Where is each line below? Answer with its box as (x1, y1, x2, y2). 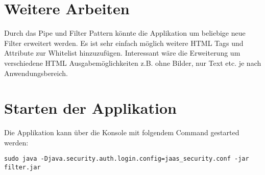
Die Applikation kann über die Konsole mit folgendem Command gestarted (4, 127, 239, 138)
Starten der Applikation (4, 97, 177, 118)
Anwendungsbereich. (4, 67, 68, 78)
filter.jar (4, 164, 41, 171)
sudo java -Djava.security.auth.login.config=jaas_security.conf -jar (4, 155, 249, 163)
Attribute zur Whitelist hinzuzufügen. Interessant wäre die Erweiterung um (4, 47, 240, 58)
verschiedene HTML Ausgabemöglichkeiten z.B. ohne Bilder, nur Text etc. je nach (4, 57, 261, 68)
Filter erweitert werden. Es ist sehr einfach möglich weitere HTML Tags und (4, 37, 244, 48)
